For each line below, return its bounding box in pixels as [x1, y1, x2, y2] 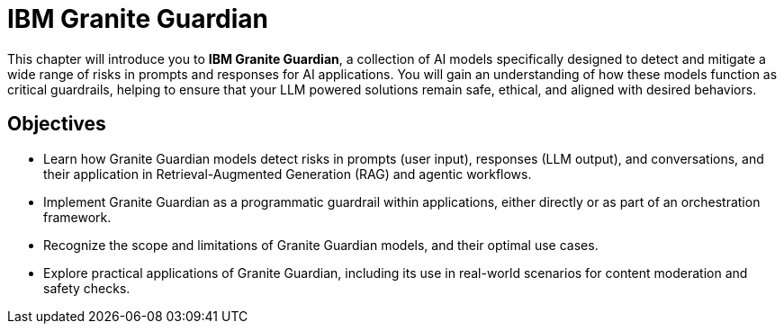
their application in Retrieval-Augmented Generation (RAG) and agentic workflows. [43, 165, 532, 182]
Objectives [7, 112, 106, 136]
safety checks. [43, 280, 131, 296]
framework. [43, 209, 112, 225]
